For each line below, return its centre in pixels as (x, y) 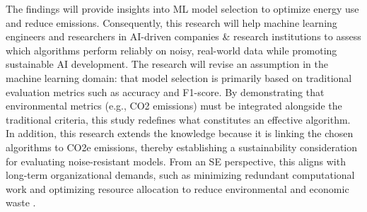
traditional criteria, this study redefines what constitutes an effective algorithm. (178, 119)
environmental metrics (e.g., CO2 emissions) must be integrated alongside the (174, 106)
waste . (21, 202)
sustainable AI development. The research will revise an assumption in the (167, 64)
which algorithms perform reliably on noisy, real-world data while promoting (171, 50)
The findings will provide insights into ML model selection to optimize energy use (182, 8)
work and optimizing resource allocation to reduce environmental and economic (177, 188)
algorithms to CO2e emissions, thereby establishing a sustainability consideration (182, 147)
